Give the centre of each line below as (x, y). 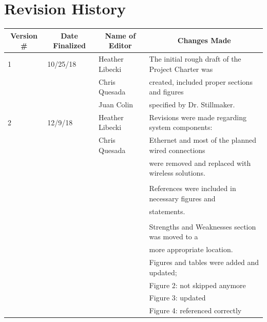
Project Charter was (181, 69)
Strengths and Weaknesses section (203, 226)
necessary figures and (182, 198)
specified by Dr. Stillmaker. (192, 104)
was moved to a (174, 236)
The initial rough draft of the (195, 59)
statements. (167, 211)
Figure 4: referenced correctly (195, 310)
